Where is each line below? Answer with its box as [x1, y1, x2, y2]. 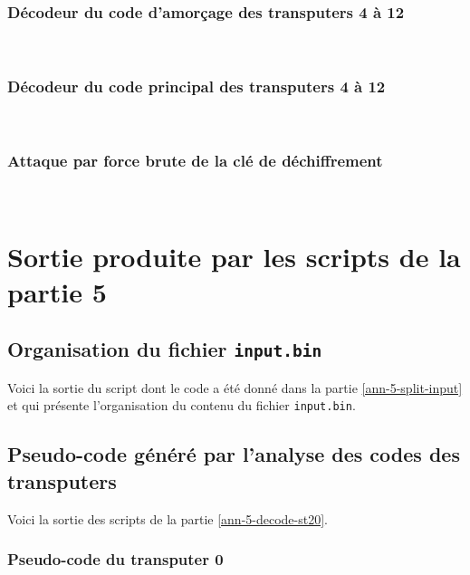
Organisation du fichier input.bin [7, 335, 322, 363]
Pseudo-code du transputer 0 [7, 548, 224, 570]
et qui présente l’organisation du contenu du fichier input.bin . [7, 396, 356, 415]
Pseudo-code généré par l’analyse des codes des [7, 440, 460, 468]
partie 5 [7, 273, 107, 310]
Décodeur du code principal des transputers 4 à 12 [7, 74, 386, 97]
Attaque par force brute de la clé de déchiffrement [7, 149, 383, 171]
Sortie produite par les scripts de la [7, 237, 461, 274]
